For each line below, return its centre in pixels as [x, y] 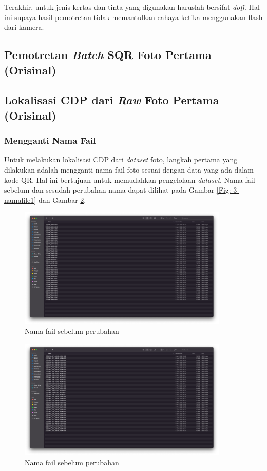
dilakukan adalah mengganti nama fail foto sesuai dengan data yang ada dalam [129, 169]
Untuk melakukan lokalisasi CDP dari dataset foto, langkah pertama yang [121, 159]
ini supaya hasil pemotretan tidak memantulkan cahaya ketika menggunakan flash [133, 17]
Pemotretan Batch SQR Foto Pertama [108, 55]
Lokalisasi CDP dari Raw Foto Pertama [112, 100]
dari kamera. [24, 27]
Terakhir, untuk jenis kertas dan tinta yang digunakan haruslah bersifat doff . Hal [132, 7]
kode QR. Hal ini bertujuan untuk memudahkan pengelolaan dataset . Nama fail [130, 180]
